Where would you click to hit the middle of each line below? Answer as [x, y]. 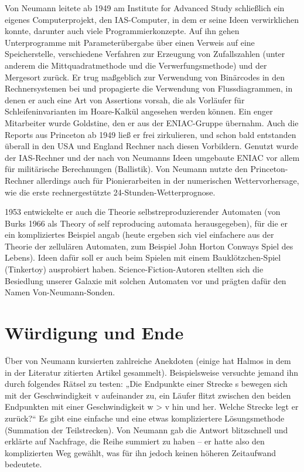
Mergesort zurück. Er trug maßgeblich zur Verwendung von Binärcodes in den [145, 77]
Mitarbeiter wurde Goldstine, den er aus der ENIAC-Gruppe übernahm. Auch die [152, 122]
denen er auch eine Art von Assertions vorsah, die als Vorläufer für [125, 100]
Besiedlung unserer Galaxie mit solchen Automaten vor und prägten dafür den [146, 280]
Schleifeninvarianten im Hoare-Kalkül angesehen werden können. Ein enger [139, 111]
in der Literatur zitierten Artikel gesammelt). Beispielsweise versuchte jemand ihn [152, 372]
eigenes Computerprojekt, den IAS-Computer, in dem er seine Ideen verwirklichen [152, 19]
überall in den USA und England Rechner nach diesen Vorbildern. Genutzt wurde [151, 146]
